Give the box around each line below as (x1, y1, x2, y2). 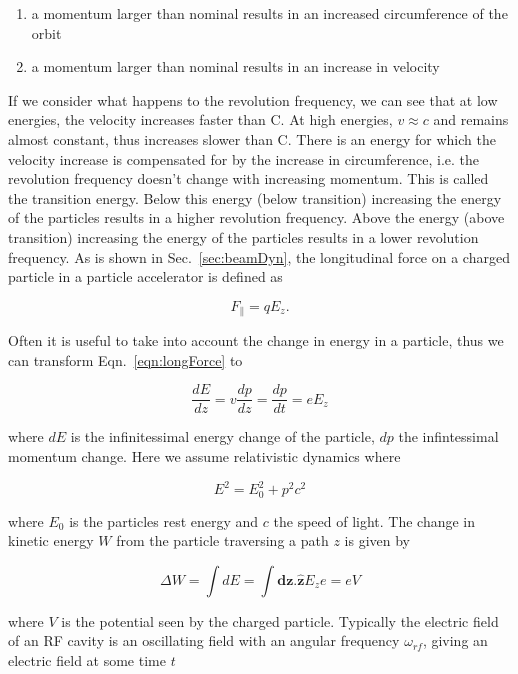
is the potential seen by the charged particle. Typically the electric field (61, 610, 499, 631)
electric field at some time (8, 649, 166, 670)
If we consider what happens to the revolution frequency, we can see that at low (8, 89, 498, 110)
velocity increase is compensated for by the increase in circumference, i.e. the (8, 148, 480, 169)
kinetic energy (8, 530, 94, 551)
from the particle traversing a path (116, 530, 329, 551)
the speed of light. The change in (273, 510, 476, 531)
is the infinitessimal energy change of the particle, (70, 426, 375, 447)
